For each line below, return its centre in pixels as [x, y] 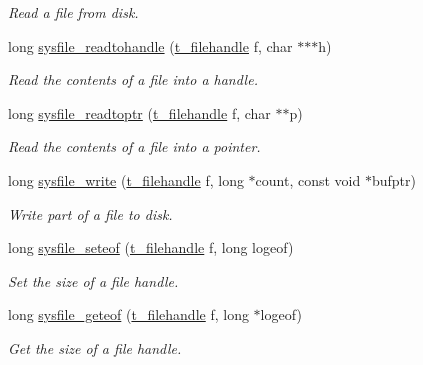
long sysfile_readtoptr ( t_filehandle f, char [139, 112]
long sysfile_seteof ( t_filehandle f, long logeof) [151, 247]
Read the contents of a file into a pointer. [134, 146]
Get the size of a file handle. [95, 347]
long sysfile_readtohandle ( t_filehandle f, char [150, 45]
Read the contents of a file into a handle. [133, 79]
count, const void [308, 179]
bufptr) [393, 179]
